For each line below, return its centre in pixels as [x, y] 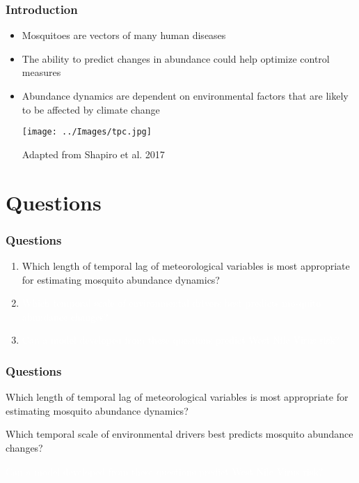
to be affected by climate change [91, 109]
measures [41, 72]
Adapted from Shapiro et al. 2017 [93, 154]
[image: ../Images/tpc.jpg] [87, 132]
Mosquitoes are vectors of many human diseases [124, 35]
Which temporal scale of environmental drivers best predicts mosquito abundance [179, 434]
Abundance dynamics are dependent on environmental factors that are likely [185, 95]
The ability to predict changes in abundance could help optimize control [176, 58]
